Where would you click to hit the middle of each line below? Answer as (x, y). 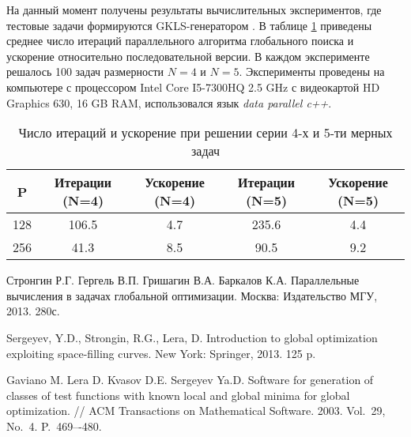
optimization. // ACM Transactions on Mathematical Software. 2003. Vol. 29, (196, 411)
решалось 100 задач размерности (85, 72)
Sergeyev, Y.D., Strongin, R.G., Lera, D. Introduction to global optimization (192, 337)
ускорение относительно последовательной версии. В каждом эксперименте (188, 56)
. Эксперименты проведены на (312, 72)
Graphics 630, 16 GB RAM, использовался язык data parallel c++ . (169, 102)
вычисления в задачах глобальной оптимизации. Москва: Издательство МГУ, (192, 295)
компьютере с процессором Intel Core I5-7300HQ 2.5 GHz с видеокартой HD (193, 87)
